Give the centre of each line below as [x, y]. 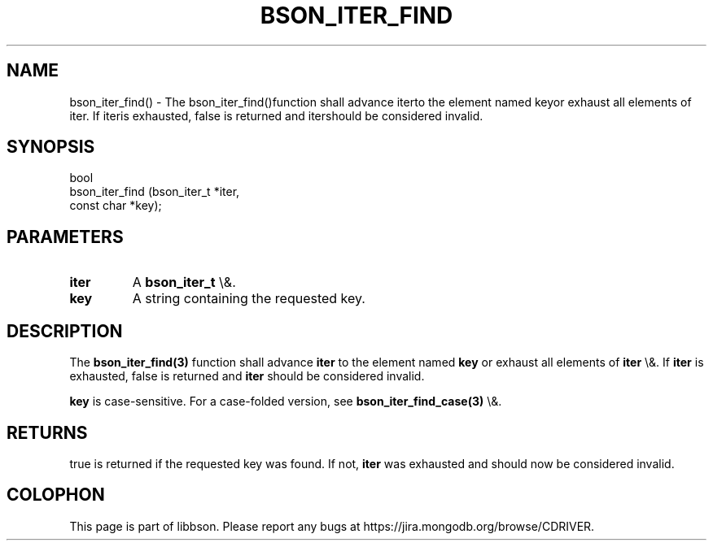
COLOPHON [56, 495]
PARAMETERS [65, 237]
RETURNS [47, 432]
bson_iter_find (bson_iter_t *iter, [155, 192]
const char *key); [116, 206]
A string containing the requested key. [249, 299]
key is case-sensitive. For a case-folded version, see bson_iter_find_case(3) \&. [286, 402]
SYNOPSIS [51, 147]
